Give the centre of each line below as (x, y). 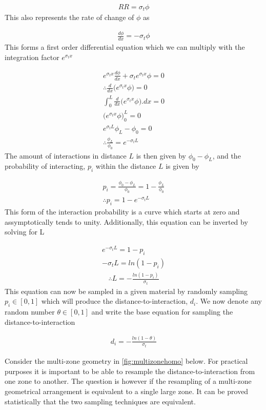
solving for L (25, 232)
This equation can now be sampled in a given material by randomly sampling (126, 291)
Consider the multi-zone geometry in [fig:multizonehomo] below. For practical (126, 361)
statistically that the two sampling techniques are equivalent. (100, 401)
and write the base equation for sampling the (162, 312)
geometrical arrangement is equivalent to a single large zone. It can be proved (127, 391)
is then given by (161, 155)
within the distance (126, 166)
